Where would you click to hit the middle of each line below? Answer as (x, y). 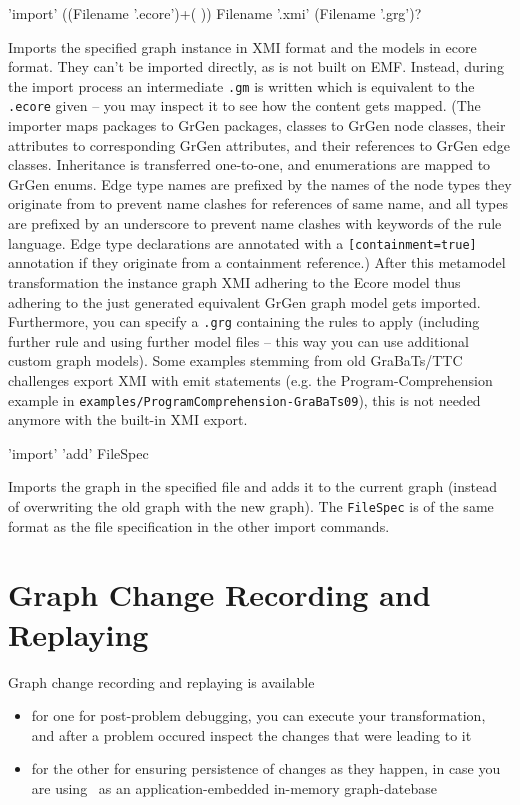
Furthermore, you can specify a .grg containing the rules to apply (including (244, 321)
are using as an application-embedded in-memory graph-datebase (234, 787)
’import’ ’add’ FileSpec (78, 452)
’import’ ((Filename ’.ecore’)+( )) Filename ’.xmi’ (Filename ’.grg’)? (215, 13)
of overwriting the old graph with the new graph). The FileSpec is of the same (251, 505)
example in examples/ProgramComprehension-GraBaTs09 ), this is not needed (244, 399)
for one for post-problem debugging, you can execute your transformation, (258, 715)
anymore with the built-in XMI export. (128, 419)
